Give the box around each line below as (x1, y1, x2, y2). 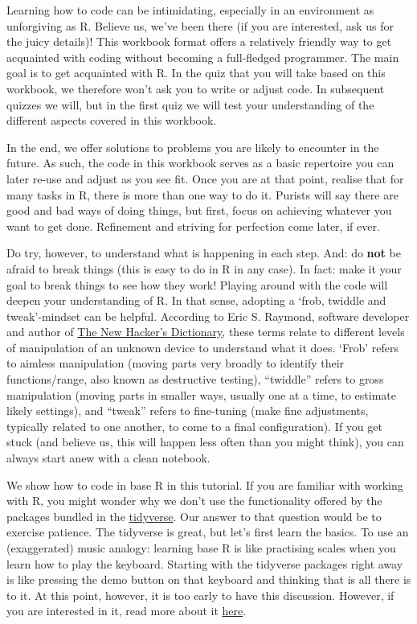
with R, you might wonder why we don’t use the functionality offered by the (6, 492, 382, 509)
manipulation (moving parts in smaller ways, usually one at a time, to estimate (6, 386, 397, 403)
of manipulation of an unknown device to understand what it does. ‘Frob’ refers (6, 339, 399, 355)
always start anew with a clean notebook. (6, 450, 211, 466)
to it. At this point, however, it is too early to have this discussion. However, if (6, 586, 395, 603)
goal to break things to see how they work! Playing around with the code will (6, 276, 388, 293)
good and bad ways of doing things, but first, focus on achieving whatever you (6, 202, 392, 219)
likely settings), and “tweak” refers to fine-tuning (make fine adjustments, (6, 402, 369, 419)
